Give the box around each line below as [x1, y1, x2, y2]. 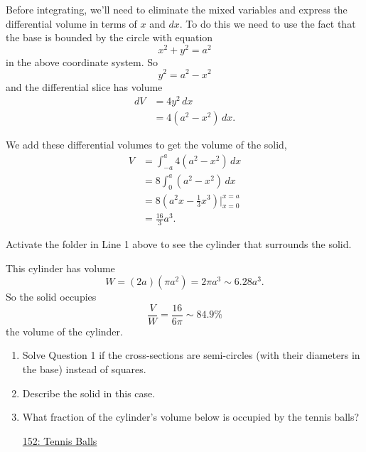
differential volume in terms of [6, 16, 137, 31]
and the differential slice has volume [6, 79, 163, 94]
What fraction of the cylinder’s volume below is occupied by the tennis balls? [22, 409, 360, 424]
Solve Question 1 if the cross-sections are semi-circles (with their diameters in [22, 348, 360, 362]
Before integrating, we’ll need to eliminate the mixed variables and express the [6, 2, 348, 16]
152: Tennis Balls [22, 433, 97, 448]
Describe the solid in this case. [22, 385, 156, 400]
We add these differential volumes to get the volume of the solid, [6, 137, 287, 152]
